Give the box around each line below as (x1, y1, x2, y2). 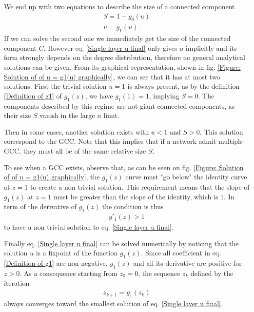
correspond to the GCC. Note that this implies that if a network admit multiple (4, 136, 243, 146)
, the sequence (138, 268, 180, 278)
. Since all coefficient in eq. (141, 248, 221, 258)
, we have (85, 90, 113, 100)
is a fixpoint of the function (36, 248, 118, 258)
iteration (4, 277, 30, 288)
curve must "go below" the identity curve (125, 172, 247, 182)
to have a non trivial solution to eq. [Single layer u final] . (4, 222, 174, 232)
